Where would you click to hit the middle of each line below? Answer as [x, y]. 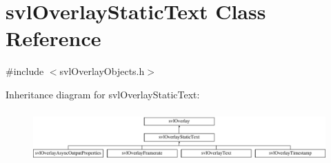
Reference [53, 38]
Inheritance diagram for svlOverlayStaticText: [103, 94]
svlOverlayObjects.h [102, 71]
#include [25, 71]
